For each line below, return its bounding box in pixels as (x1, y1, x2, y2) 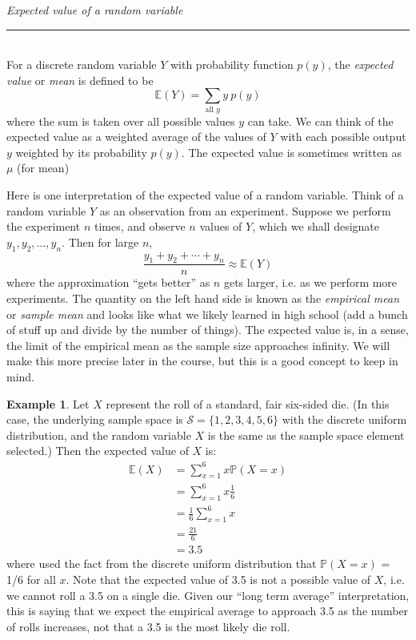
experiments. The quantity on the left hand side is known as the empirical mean (6, 290, 400, 307)
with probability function (170, 56, 294, 73)
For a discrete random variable (6, 56, 157, 73)
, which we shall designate (252, 218, 379, 235)
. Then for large (62, 233, 139, 250)
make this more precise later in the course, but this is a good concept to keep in (6, 352, 398, 369)
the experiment (6, 218, 81, 235)
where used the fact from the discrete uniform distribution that (6, 555, 317, 572)
